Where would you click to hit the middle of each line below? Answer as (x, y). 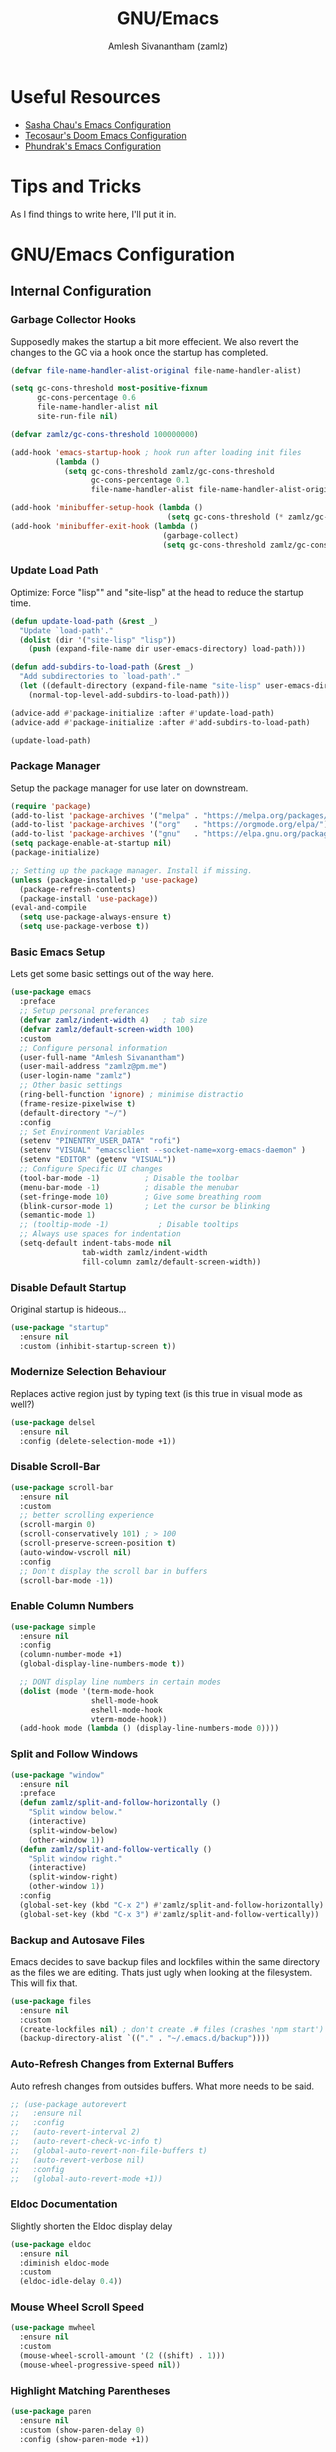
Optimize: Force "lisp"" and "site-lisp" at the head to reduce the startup (157, 592)
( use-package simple (53, 1627)
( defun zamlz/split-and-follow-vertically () (116, 1849)
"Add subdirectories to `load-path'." (100, 677)
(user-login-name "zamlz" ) (75, 1076)
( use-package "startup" (60, 1327)
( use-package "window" (57, 1775)
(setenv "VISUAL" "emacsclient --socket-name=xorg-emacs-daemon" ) (163, 1150)
